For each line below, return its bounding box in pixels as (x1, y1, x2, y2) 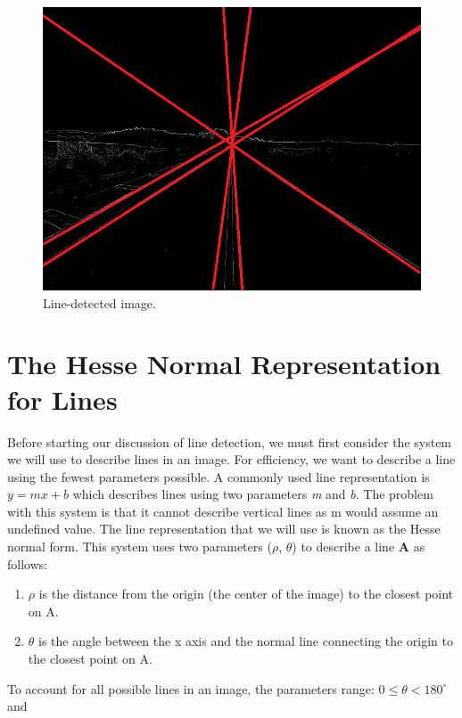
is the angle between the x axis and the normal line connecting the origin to (38, 632, 453, 650)
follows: (7, 554, 48, 573)
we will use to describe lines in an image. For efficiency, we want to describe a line (7, 450, 456, 469)
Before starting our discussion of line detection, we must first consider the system (7, 432, 452, 451)
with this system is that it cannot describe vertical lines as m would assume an (7, 502, 439, 520)
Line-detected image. (43, 293, 156, 312)
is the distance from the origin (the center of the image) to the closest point (38, 584, 454, 603)
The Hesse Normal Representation (7, 346, 441, 382)
